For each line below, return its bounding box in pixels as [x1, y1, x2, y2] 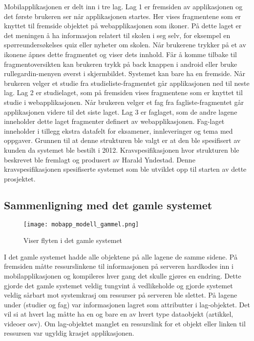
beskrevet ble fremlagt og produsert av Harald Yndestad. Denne [4, 154, 195, 164]
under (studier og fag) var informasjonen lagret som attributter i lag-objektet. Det [4, 299, 250, 309]
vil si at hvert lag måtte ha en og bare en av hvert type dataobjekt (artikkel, [4, 309, 233, 319]
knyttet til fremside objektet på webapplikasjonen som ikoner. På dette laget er [4, 20, 242, 31]
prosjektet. [4, 173, 36, 183]
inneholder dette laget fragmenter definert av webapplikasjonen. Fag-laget [4, 116, 225, 126]
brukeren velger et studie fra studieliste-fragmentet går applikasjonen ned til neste [4, 78, 250, 88]
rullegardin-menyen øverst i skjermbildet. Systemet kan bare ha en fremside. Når [4, 68, 246, 79]
